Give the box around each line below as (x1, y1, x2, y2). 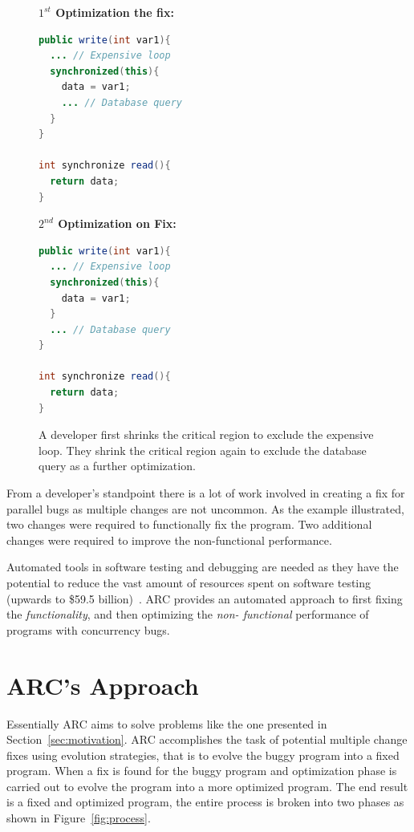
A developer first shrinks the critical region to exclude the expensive (39, 426, 374, 443)
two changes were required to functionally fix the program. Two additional (6, 516, 372, 533)
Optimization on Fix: (58, 215, 177, 232)
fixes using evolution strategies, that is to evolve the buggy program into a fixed (6, 746, 400, 763)
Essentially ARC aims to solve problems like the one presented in (6, 715, 327, 732)
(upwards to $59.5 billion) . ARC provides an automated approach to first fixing (6, 590, 403, 607)
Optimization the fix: (55, 4, 174, 20)
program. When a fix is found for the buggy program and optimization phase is (6, 762, 397, 779)
